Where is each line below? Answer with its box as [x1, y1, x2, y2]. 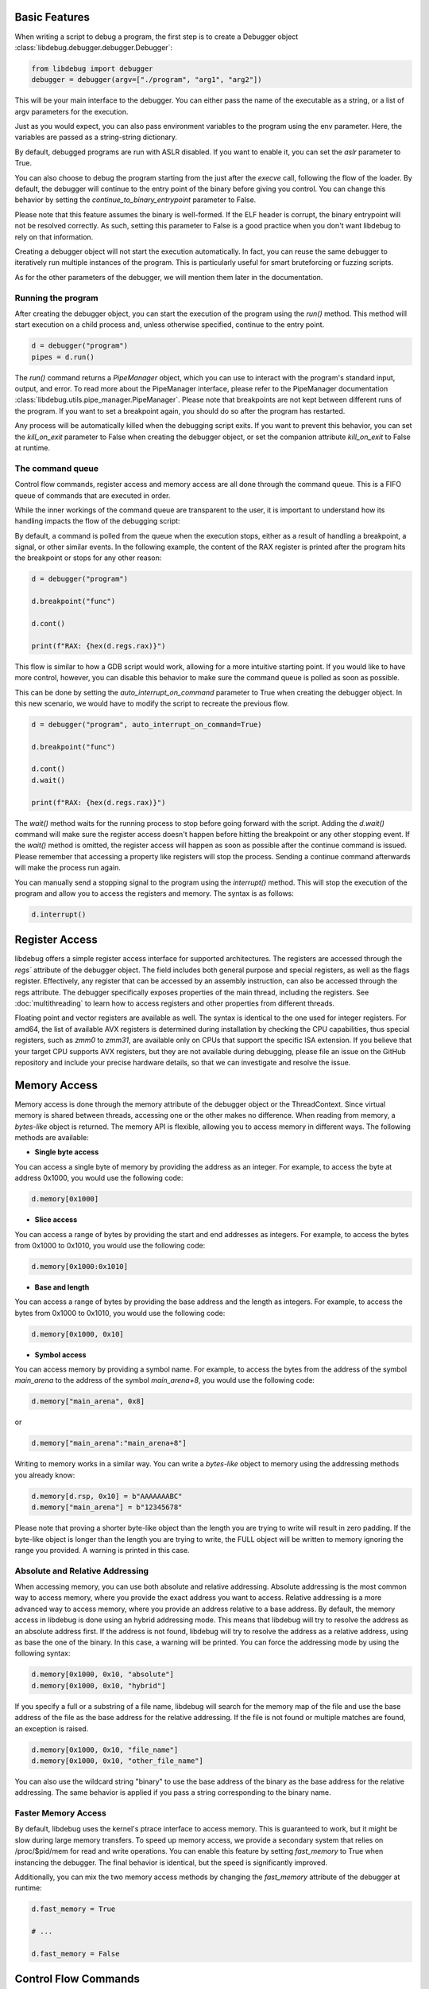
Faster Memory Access [14, 1808, 106, 1819]
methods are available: [14, 1133, 89, 1142]
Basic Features [14, 10, 91, 24]
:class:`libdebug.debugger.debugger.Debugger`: [14, 42, 173, 52]
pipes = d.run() [31, 352, 95, 361]
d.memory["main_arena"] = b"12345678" [31, 1503, 183, 1512]
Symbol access [34, 1349, 87, 1360]
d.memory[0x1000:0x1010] [31, 1262, 129, 1271]
